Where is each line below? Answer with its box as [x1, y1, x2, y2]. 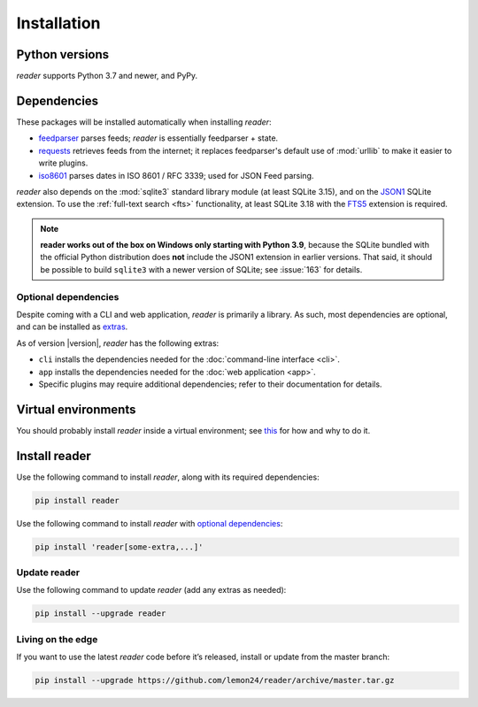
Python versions [16, 47, 110, 62]
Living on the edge [16, 633, 98, 645]
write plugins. [38, 158, 89, 168]
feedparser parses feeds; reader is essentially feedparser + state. [38, 133, 279, 143]
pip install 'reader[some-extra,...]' [35, 542, 204, 552]
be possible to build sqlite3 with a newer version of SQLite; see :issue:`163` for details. [40, 264, 363, 274]
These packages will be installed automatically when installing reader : [16, 116, 272, 127]
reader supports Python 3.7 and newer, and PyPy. [16, 71, 198, 81]
